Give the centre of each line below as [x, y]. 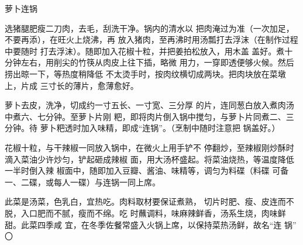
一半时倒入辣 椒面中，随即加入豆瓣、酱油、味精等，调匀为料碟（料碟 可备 [147, 170]
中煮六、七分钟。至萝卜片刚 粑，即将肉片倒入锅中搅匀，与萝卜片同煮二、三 [149, 116]
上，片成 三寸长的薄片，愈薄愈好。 [72, 85]
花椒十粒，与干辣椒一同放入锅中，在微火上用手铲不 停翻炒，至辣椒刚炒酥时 [149, 147]
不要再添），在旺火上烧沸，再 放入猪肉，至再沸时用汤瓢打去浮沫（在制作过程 [151, 39]
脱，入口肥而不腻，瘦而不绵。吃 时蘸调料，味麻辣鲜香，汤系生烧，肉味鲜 [145, 213]
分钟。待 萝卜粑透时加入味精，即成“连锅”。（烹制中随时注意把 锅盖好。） [142, 128]
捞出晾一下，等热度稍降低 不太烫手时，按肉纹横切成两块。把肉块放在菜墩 [145, 73]
